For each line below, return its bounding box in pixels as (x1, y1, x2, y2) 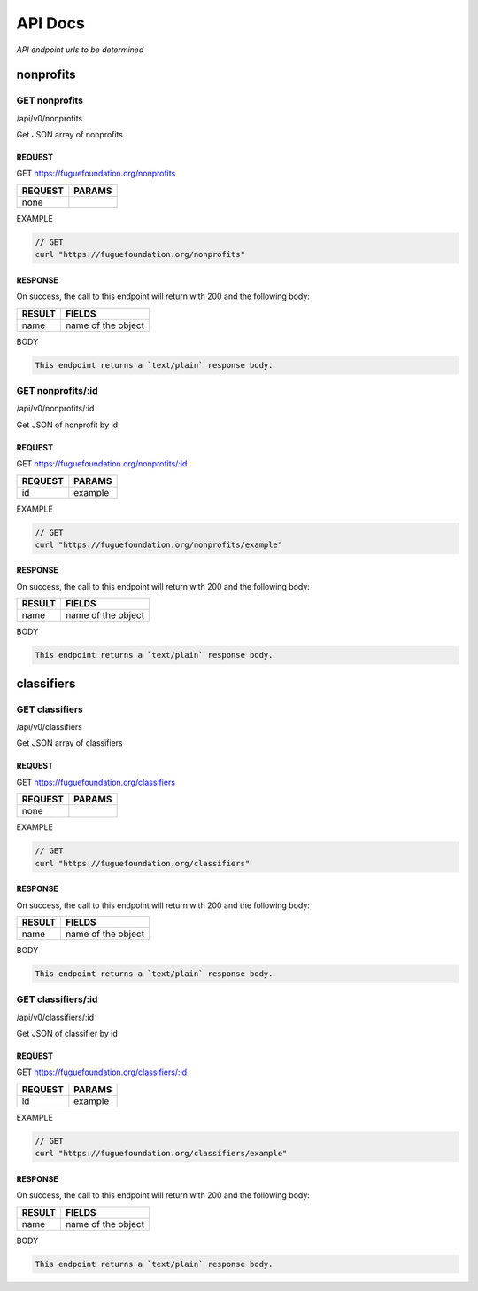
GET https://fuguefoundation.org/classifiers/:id (16, 1067, 188, 1077)
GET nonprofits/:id (16, 384, 98, 396)
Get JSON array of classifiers (16, 738, 123, 748)
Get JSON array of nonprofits (16, 129, 124, 140)
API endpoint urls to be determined (16, 44, 144, 55)
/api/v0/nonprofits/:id (16, 403, 95, 414)
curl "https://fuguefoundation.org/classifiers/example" (35, 1148, 288, 1159)
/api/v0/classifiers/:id (16, 1012, 95, 1022)
